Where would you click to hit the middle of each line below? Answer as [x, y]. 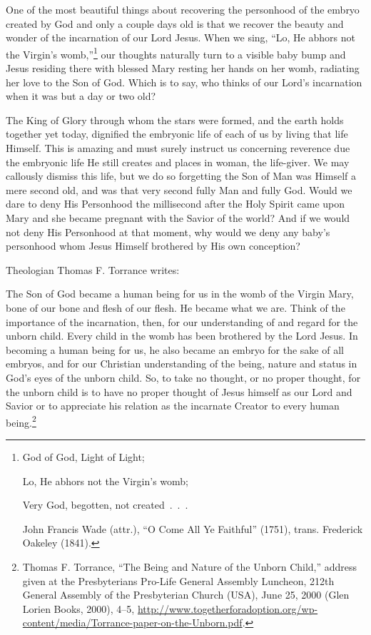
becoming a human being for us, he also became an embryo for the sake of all [175, 349]
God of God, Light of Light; [83, 456]
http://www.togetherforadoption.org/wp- [228, 608]
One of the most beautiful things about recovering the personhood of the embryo [183, 9]
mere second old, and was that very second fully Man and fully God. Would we [179, 189]
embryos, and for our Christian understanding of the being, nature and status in [182, 364]
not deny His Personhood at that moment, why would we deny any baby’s [168, 232]
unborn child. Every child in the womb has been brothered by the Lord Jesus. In [182, 336]
